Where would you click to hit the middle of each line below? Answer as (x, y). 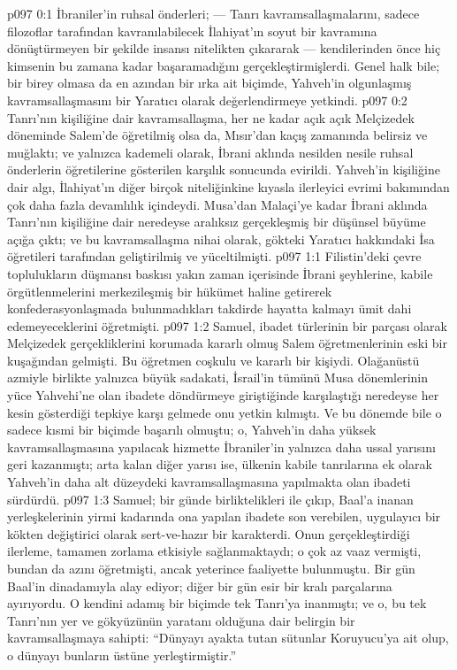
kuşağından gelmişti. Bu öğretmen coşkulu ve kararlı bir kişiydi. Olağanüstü (213, 360)
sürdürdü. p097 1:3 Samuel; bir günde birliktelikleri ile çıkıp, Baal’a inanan (210, 499)
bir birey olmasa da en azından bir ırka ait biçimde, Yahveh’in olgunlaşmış (209, 83)
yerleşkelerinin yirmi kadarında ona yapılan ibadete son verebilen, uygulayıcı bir (224, 516)
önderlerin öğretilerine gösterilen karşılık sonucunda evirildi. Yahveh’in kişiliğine (224, 169)
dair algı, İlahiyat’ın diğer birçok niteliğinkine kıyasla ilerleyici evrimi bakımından (228, 186)
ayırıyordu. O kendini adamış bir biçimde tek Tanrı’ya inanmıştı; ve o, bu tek (217, 603)
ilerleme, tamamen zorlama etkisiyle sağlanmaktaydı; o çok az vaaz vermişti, (214, 551)
